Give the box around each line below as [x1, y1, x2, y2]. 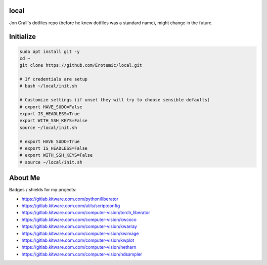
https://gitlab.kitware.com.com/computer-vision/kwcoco [21, 217, 137, 222]
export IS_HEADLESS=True [19, 111, 80, 117]
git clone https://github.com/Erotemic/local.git [19, 62, 142, 68]
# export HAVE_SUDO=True [19, 138, 80, 144]
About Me [9, 174, 41, 182]
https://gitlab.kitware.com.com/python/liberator [21, 196, 119, 202]
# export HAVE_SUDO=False [19, 104, 83, 110]
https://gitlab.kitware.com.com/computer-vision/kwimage [21, 230, 139, 236]
